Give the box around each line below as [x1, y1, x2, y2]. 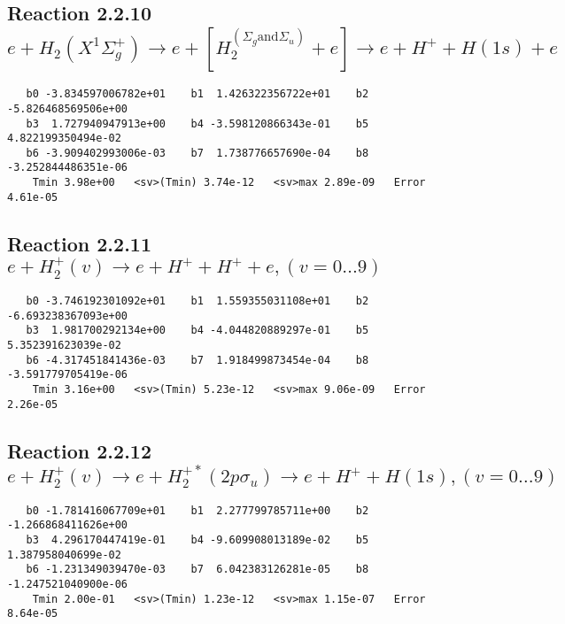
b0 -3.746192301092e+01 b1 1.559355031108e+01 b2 [26, 295, 369, 308]
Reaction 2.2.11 [7, 229, 151, 257]
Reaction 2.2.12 [7, 436, 151, 464]
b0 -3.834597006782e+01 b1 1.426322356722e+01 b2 [26, 88, 369, 101]
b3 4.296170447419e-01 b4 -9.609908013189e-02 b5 [26, 534, 369, 547]
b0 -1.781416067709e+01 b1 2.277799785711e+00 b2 [26, 504, 369, 517]
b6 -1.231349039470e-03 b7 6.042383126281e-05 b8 [26, 563, 369, 576]
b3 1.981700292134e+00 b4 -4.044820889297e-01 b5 [26, 324, 369, 337]
